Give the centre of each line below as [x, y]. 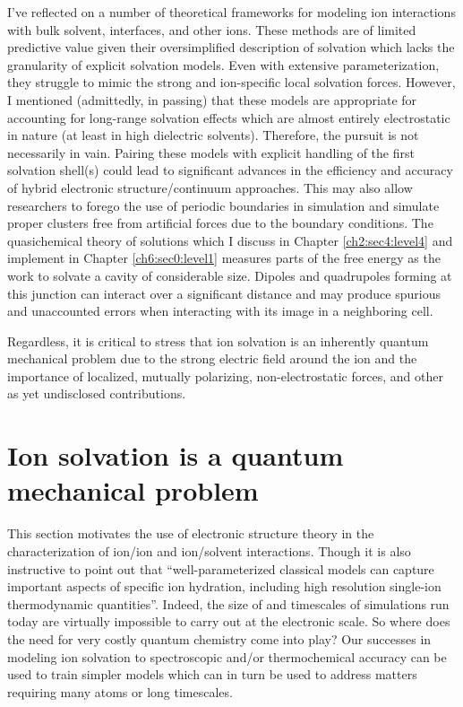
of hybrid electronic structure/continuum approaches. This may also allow [210, 187]
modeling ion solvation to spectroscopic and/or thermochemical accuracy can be [227, 656]
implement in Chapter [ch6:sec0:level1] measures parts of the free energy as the [224, 258]
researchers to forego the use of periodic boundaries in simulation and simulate [223, 205]
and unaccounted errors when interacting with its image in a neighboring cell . [220, 311]
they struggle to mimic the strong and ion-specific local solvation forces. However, [231, 82]
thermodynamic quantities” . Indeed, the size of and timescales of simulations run [228, 603]
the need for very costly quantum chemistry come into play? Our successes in [219, 638]
